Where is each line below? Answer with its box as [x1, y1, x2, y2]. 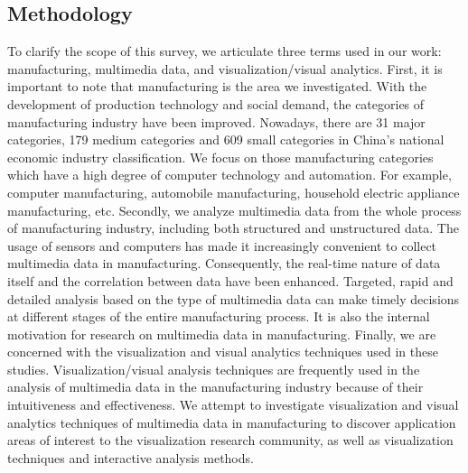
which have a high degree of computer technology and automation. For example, [7, 165, 452, 184]
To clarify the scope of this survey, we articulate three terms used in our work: [7, 42, 442, 60]
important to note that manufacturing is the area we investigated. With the [7, 77, 427, 96]
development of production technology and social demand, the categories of [7, 94, 425, 113]
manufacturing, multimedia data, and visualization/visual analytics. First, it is [7, 59, 443, 78]
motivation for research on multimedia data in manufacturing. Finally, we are [7, 324, 436, 343]
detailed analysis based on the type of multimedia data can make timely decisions [7, 289, 460, 308]
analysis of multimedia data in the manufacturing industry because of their [7, 377, 424, 396]
